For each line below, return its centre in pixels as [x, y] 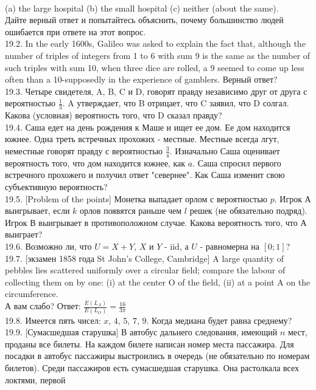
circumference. [32, 294]
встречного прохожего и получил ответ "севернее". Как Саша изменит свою [145, 175]
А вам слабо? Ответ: [43, 306]
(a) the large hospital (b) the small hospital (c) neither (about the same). [142, 8]
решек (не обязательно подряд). [248, 210]
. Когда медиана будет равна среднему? [219, 320]
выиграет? [24, 234]
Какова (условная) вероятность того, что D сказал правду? [114, 115]
